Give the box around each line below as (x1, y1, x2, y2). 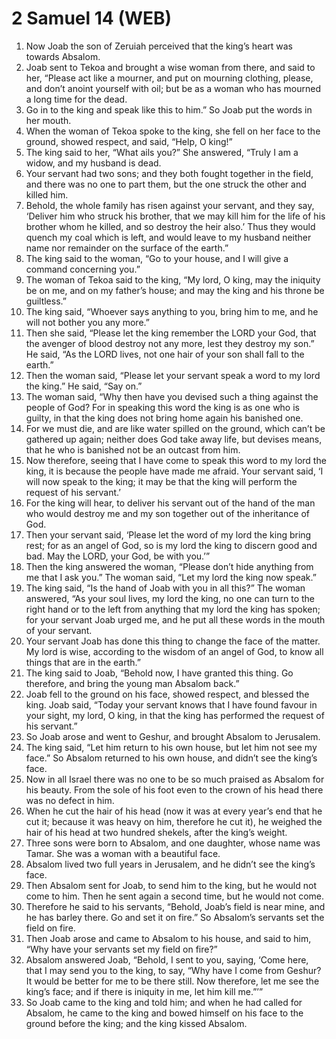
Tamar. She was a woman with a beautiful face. (25, 847, 221, 859)
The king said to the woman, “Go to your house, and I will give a (25, 252, 289, 264)
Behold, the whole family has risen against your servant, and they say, (25, 199, 315, 211)
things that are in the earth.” (25, 656, 141, 668)
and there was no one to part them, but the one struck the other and (25, 178, 307, 190)
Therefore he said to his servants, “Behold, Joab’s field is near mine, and (25, 900, 326, 912)
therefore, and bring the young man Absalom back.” (25, 677, 240, 689)
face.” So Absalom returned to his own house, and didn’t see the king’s (25, 752, 318, 764)
